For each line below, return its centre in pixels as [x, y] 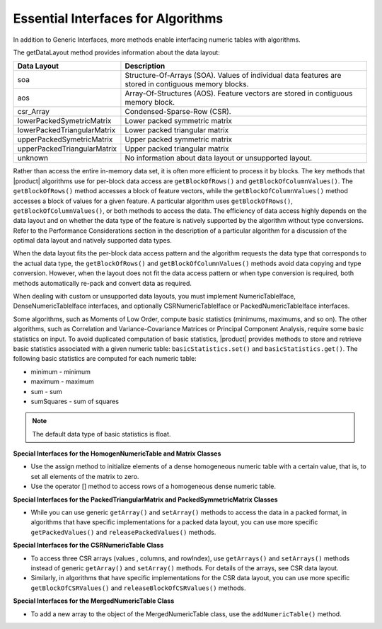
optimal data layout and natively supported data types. [93, 241]
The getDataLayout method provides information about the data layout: [117, 52]
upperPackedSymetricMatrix [65, 139]
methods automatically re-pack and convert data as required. [103, 283]
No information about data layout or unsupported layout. [219, 158]
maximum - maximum [63, 381]
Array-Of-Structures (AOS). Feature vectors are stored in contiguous [239, 93]
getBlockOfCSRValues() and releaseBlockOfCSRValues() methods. [138, 588]
